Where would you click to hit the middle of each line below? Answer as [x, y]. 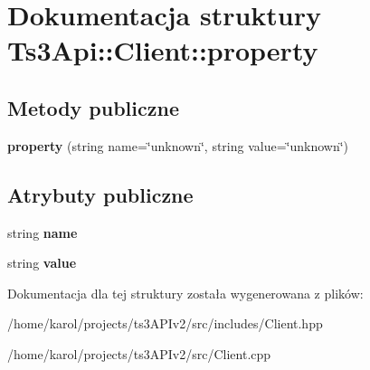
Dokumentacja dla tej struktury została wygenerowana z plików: [185, 293]
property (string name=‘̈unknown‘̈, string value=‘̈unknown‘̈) [178, 145]
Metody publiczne [93, 107]
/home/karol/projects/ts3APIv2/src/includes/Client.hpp [165, 323]
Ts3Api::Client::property [163, 50]
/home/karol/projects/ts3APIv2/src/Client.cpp [139, 353]
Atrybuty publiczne [100, 194]
